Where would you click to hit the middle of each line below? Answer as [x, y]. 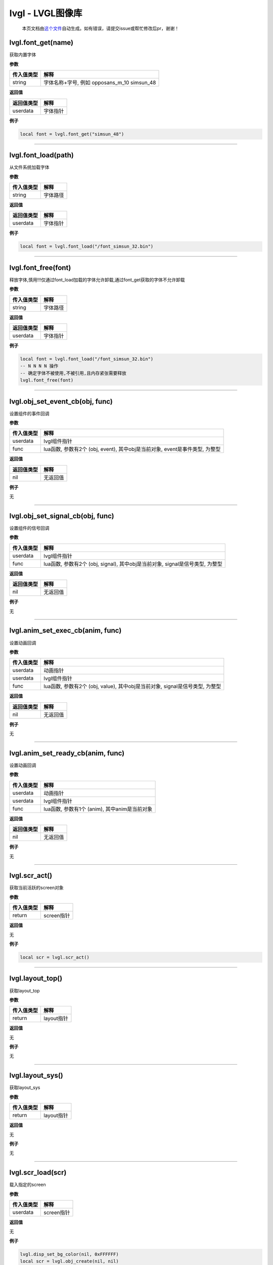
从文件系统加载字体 [29, 167]
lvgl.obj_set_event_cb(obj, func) [61, 402]
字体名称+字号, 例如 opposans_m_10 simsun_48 [100, 82]
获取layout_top [25, 990]
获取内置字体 [23, 55]
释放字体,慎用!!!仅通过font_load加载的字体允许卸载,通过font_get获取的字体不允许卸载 [97, 280]
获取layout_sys [25, 1087]
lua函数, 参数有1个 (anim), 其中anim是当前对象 [98, 809]
